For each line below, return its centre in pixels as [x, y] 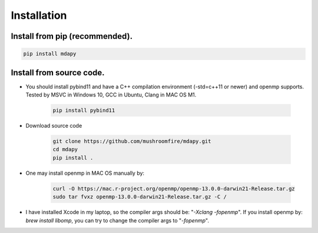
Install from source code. [58, 73]
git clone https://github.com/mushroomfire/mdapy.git [132, 141]
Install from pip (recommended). [72, 36]
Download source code [54, 126]
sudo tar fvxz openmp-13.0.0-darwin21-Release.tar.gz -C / [140, 197]
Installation [39, 15]
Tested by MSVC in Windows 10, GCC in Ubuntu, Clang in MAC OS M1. [111, 95]
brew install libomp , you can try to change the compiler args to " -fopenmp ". [117, 220]
